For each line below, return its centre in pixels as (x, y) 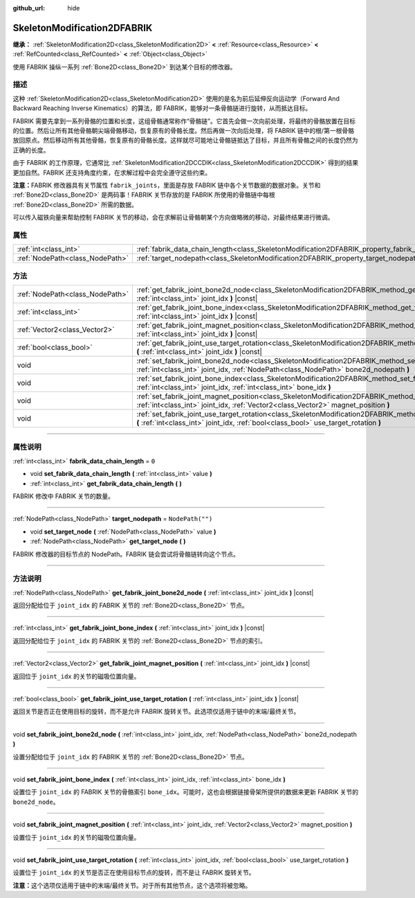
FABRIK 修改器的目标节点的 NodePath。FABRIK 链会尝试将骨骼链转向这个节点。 (126, 554)
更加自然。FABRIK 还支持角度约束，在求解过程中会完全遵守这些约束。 (112, 173)
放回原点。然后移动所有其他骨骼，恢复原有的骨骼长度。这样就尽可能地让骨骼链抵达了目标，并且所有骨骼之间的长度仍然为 (185, 140)
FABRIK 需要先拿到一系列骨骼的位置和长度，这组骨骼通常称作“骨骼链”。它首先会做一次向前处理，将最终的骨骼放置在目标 (184, 121)
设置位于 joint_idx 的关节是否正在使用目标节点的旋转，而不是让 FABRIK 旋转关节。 (134, 872)
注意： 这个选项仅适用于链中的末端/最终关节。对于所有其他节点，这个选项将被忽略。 (132, 885)
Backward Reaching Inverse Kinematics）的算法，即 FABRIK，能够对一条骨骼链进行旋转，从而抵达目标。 (162, 108)
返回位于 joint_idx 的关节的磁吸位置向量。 (76, 676)
